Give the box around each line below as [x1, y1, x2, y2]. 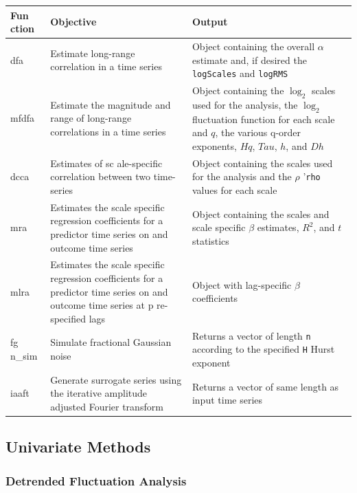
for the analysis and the [192, 169, 292, 184]
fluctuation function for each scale [192, 111, 335, 126]
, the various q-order [215, 125, 301, 140]
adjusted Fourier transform [50, 399, 163, 413]
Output [192, 14, 228, 29]
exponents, [192, 138, 237, 153]
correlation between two [50, 169, 151, 184]
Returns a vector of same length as [192, 379, 339, 393]
